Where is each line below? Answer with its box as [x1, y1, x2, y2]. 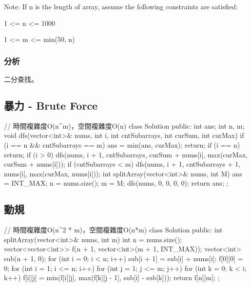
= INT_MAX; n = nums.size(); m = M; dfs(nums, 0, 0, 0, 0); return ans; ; [4, 178, 229, 188]
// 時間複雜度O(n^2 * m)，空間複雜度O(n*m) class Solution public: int [4, 225, 223, 235]
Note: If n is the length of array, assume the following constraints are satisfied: [4, 1, 238, 11]
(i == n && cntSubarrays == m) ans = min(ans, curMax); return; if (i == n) [4, 139, 240, 150]
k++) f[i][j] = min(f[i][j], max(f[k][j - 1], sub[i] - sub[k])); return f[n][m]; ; [4, 272, 220, 283]
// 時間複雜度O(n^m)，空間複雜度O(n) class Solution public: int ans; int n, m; [4, 120, 245, 131]
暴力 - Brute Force [4, 97, 98, 113]
